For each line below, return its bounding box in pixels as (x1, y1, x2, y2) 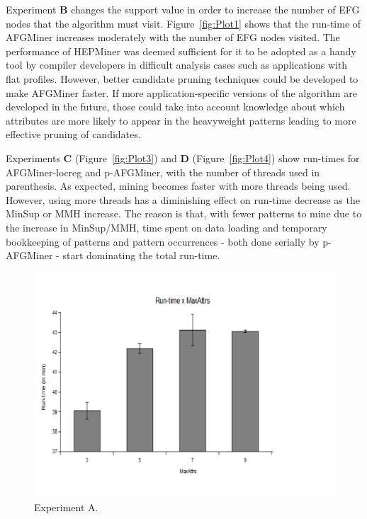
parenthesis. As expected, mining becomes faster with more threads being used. (6, 178, 351, 193)
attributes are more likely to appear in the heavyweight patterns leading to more (6, 113, 356, 127)
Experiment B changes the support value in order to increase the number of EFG (6, 2, 360, 16)
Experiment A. (34, 499, 98, 514)
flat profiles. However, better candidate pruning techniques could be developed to (6, 71, 358, 86)
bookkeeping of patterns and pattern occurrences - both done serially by (6, 234, 320, 249)
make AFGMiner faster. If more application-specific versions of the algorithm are (6, 85, 357, 100)
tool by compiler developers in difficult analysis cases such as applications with (6, 57, 348, 72)
